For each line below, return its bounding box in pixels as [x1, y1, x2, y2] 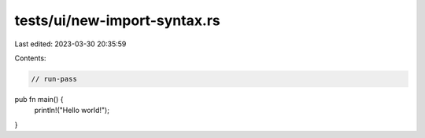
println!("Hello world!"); [34, 106, 110, 115]
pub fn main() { [14, 94, 64, 103]
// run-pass [31, 74, 78, 83]
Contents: [14, 53, 46, 63]
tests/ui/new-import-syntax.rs [14, 12, 220, 29]
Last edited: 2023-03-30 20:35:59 [14, 39, 127, 49]
